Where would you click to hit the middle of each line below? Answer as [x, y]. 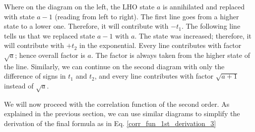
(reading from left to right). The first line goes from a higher [147, 16]
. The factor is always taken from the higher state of [170, 55]
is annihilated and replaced [204, 6]
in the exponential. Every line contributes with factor [160, 45]
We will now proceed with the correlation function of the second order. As [117, 104]
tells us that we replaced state [50, 35]
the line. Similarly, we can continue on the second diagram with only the [114, 66]
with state [19, 16]
